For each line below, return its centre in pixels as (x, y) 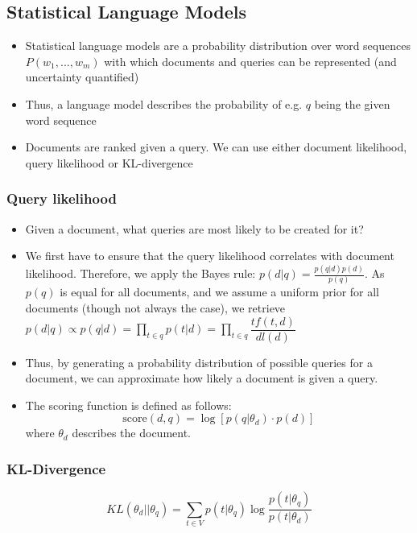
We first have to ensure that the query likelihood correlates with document (210, 256)
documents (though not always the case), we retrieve (155, 307)
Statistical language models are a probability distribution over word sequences (218, 45)
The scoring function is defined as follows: (128, 405)
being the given (352, 103)
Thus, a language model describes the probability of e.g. (164, 103)
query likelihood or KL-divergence (109, 162)
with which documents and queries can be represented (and (250, 61)
